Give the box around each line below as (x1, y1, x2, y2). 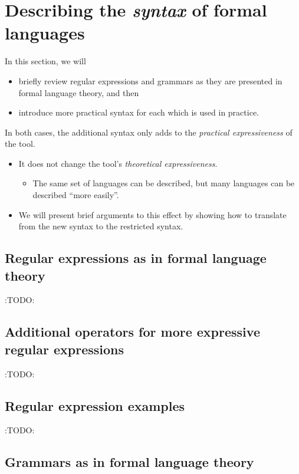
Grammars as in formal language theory (5, 453, 254, 471)
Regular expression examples (5, 396, 185, 414)
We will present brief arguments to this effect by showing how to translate (18, 208, 287, 220)
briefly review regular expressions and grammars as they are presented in (18, 74, 282, 87)
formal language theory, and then (18, 86, 139, 98)
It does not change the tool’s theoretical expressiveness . (18, 157, 218, 169)
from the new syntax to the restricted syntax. (18, 220, 183, 232)
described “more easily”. (32, 189, 119, 201)
